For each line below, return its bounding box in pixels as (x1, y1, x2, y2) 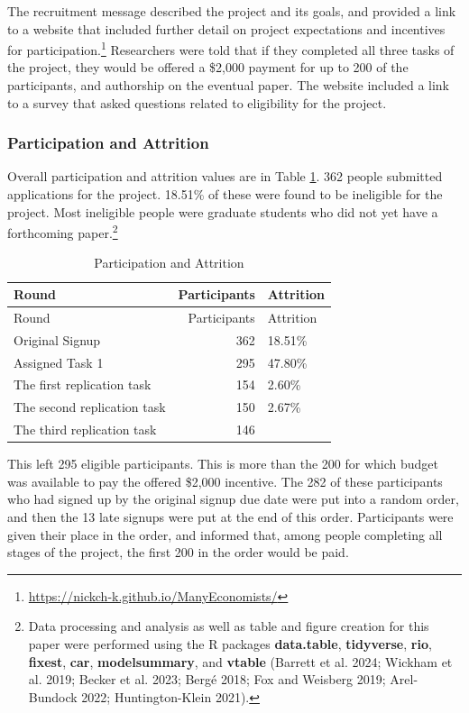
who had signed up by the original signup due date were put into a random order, (7, 489, 459, 508)
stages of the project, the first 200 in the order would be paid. (7, 543, 349, 562)
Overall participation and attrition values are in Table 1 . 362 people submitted (7, 167, 443, 186)
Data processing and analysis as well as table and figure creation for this (28, 617, 429, 635)
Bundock (28, 687, 78, 706)
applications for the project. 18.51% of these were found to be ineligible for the (7, 185, 443, 204)
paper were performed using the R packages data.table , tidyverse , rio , (28, 634, 432, 653)
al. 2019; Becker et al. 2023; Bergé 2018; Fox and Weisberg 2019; (28, 670, 386, 689)
